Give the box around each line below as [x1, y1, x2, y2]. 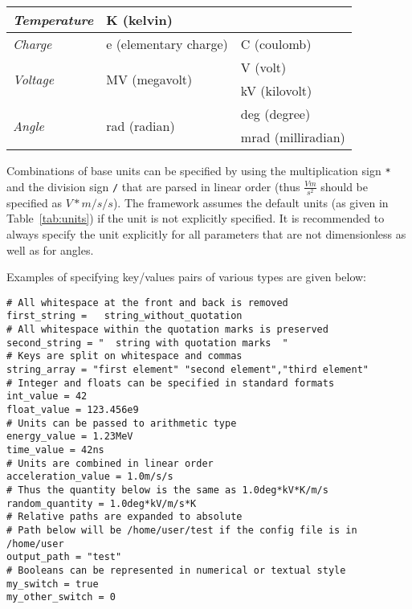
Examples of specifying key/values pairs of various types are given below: [6, 268, 366, 285]
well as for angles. [6, 241, 94, 258]
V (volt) [240, 58, 287, 76]
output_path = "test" [6, 551, 122, 563]
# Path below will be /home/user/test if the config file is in [6, 524, 357, 536]
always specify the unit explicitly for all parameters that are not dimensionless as [6, 225, 406, 242]
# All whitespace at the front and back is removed [6, 296, 288, 309]
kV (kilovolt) [240, 81, 312, 100]
